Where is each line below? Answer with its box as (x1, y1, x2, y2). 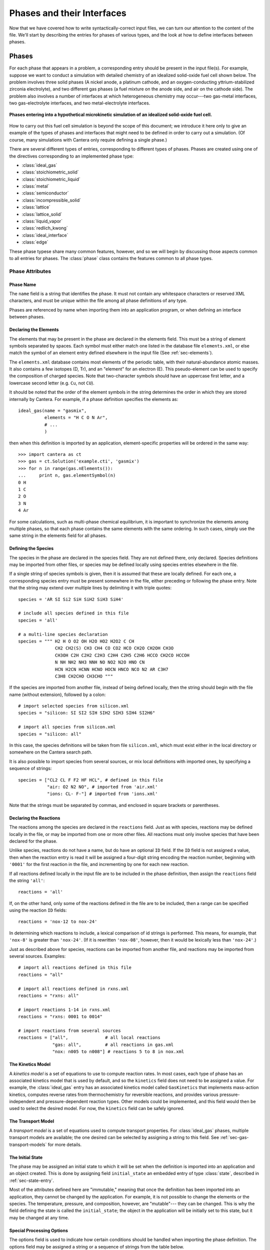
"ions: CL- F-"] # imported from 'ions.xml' (46, 791, 158, 797)
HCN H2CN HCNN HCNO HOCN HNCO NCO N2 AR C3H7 (55, 666, 168, 672)
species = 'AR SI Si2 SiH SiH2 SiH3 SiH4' (18, 596, 124, 602)
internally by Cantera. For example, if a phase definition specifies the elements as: (9, 396, 178, 402)
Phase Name (9, 281, 36, 287)
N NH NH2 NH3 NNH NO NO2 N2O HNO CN (55, 659, 145, 665)
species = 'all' (18, 617, 58, 623)
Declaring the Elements (9, 326, 59, 332)
